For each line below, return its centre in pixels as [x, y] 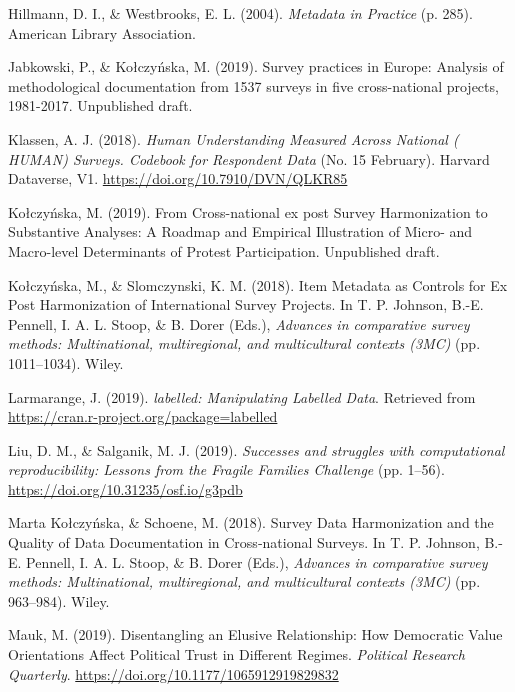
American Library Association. [102, 32]
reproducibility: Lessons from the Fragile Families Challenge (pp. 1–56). [226, 469]
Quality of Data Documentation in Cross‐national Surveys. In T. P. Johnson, [244, 542]
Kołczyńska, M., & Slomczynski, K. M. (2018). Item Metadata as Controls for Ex [258, 284]
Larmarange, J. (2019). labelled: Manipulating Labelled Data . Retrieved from [242, 396]
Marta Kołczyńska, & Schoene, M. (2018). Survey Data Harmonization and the [251, 522]
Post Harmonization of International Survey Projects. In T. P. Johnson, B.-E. [246, 304]
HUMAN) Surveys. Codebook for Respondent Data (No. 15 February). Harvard [249, 158]
